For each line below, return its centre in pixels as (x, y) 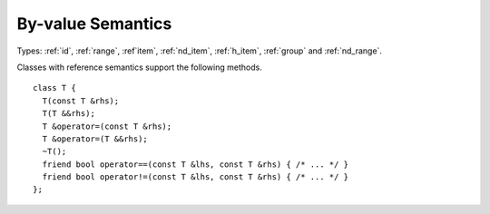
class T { (54, 88)
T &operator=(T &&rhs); (95, 139)
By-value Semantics (94, 24)
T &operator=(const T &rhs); (107, 126)
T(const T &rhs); (81, 101)
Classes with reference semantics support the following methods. (139, 67)
